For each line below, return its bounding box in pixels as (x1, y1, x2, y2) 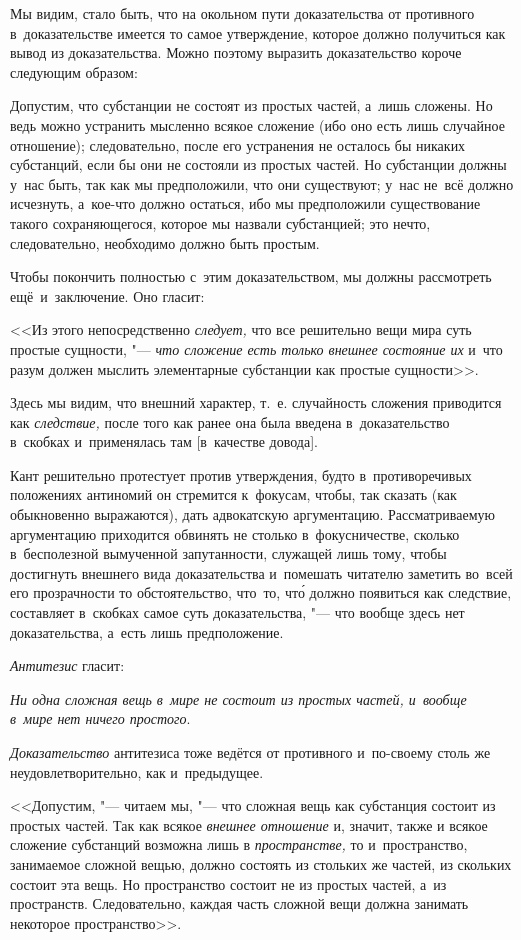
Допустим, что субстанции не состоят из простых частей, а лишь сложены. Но (10, 95, 493, 116)
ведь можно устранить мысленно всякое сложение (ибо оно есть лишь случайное (10, 114, 505, 135)
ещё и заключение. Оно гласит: (10, 285, 205, 306)
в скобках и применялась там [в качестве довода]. (10, 431, 318, 452)
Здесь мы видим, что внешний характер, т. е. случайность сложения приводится (10, 392, 502, 413)
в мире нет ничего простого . (10, 708, 191, 729)
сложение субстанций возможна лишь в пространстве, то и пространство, (10, 834, 468, 855)
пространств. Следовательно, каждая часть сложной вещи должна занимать (10, 893, 469, 914)
